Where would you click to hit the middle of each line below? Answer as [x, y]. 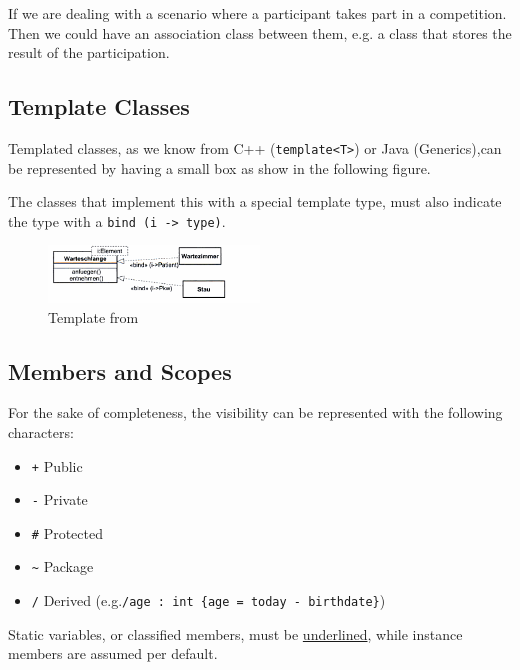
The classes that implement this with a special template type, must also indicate [255, 201]
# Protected [67, 532]
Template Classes [99, 106]
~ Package [62, 566]
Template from [93, 316]
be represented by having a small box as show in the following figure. [219, 167]
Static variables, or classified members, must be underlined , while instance [235, 633]
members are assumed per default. [113, 653]
